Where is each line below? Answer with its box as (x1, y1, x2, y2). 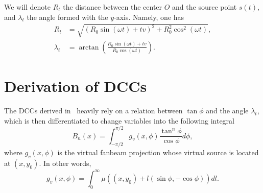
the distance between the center (63, 2, 162, 12)
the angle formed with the (27, 11, 108, 22)
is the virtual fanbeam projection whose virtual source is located (57, 147, 259, 158)
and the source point (172, 2, 237, 12)
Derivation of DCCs (4, 75, 147, 96)
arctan (79, 43, 99, 51)
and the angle (206, 105, 249, 115)
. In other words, (39, 158, 91, 168)
